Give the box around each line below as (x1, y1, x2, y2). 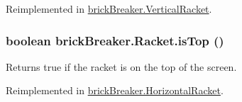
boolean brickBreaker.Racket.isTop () (6, 31, 224, 49)
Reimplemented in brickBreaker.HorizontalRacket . (6, 83, 224, 98)
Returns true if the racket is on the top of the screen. (6, 59, 237, 74)
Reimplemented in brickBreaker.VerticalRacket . (6, 1, 212, 16)
